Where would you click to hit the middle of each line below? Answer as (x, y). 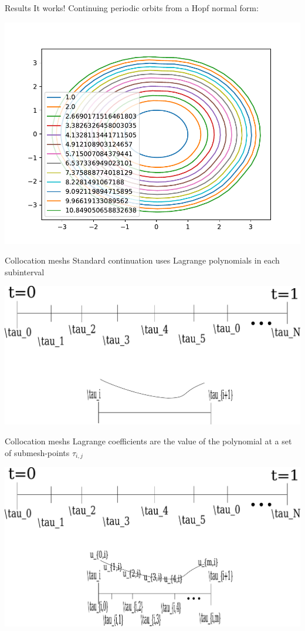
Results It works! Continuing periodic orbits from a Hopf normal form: (132, 8)
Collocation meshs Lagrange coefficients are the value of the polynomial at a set (148, 441)
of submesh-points (37, 452)
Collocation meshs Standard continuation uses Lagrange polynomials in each (142, 260)
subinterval (25, 271)
